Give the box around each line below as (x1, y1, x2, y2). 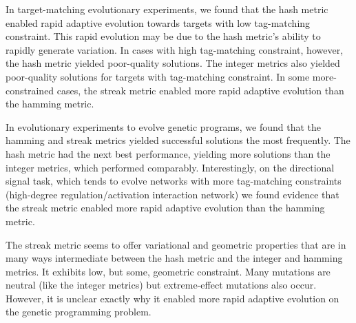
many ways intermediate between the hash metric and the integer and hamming (6, 251, 343, 265)
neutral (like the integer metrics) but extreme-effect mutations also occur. (6, 278, 317, 292)
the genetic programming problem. (6, 304, 151, 319)
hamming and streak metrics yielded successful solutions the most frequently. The (6, 133, 350, 147)
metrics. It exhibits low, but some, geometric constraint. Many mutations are (6, 264, 331, 278)
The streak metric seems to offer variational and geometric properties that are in (6, 237, 346, 251)
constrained (6, 83, 54, 97)
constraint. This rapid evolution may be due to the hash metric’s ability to (6, 29, 321, 43)
